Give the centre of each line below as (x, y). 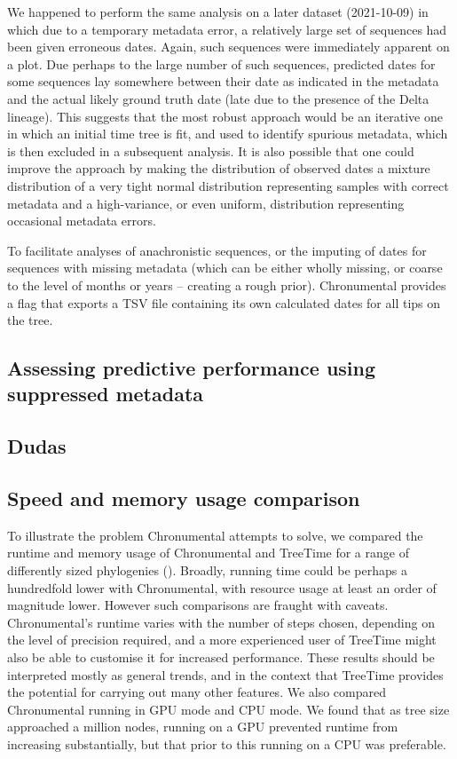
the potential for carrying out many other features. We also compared (197, 692)
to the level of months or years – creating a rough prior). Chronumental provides (227, 285)
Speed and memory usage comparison (184, 498)
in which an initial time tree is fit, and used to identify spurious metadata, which (228, 134)
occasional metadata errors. (82, 221)
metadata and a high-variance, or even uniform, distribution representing (206, 203)
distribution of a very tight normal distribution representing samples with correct (228, 185)
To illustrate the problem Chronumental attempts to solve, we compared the (215, 535)
